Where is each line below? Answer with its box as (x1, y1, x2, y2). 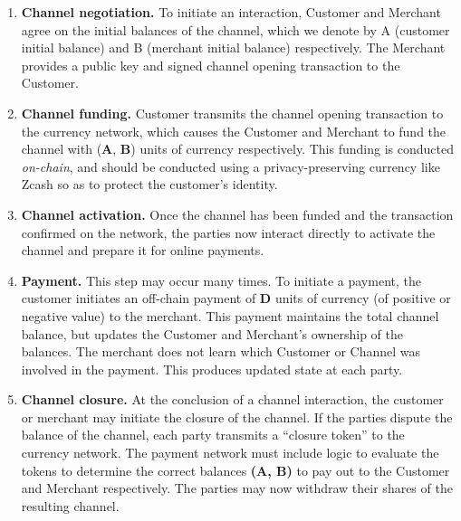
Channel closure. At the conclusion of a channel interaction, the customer (21, 390, 444, 409)
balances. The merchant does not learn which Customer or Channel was (21, 342, 421, 361)
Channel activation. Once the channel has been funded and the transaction (21, 204, 454, 223)
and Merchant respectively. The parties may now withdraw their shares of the (21, 478, 453, 497)
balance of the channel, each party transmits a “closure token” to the (21, 425, 405, 444)
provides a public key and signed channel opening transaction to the (21, 55, 400, 74)
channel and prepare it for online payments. (21, 241, 264, 260)
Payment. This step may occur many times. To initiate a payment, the (21, 270, 421, 289)
